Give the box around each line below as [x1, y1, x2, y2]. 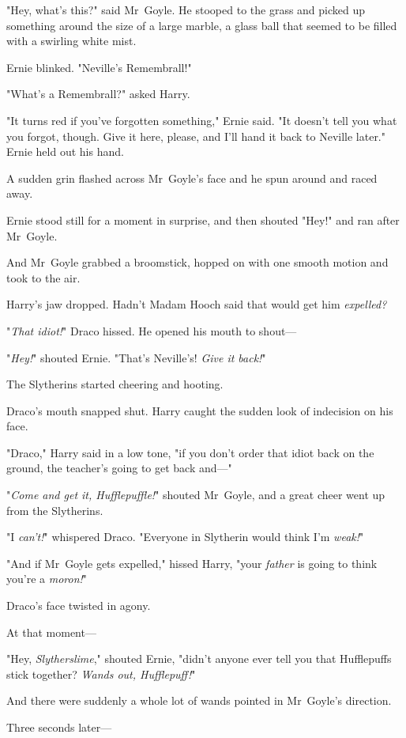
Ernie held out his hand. [6, 143, 124, 160]
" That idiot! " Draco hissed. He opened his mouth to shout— [6, 322, 297, 339]
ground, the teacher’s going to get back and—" [6, 460, 232, 476]
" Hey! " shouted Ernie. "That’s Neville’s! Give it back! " [6, 349, 266, 365]
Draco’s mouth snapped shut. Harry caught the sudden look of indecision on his [6, 402, 393, 418]
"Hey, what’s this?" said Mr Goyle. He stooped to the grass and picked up [6, 2, 366, 17]
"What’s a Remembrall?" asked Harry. [6, 85, 190, 102]
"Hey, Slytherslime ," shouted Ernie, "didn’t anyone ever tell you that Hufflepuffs [6, 650, 392, 667]
